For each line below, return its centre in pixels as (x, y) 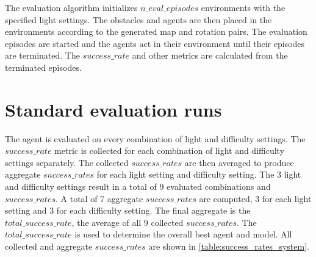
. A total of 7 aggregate (99, 198)
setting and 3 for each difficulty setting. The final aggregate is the (128, 210)
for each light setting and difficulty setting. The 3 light (199, 174)
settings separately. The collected (67, 162)
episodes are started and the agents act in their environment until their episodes (155, 43)
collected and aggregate (49, 246)
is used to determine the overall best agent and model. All (183, 234)
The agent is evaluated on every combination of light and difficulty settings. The (155, 138)
